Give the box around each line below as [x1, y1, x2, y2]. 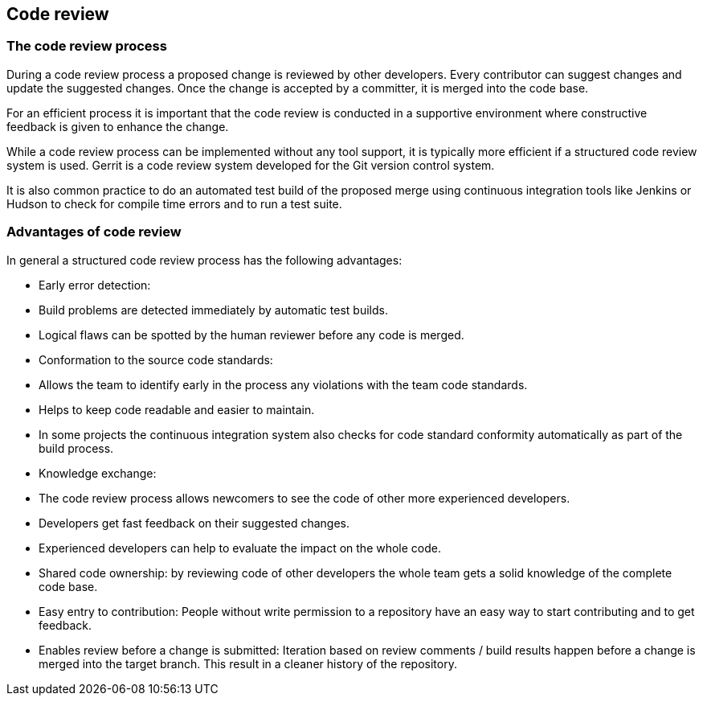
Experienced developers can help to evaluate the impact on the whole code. [39, 540, 442, 555]
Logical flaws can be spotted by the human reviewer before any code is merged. [39, 327, 464, 342]
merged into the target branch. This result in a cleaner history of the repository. [39, 656, 457, 671]
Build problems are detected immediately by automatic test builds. [39, 302, 388, 317]
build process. [39, 441, 114, 455]
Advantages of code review [6, 224, 182, 240]
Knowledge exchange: [39, 466, 157, 480]
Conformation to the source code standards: [39, 352, 273, 367]
